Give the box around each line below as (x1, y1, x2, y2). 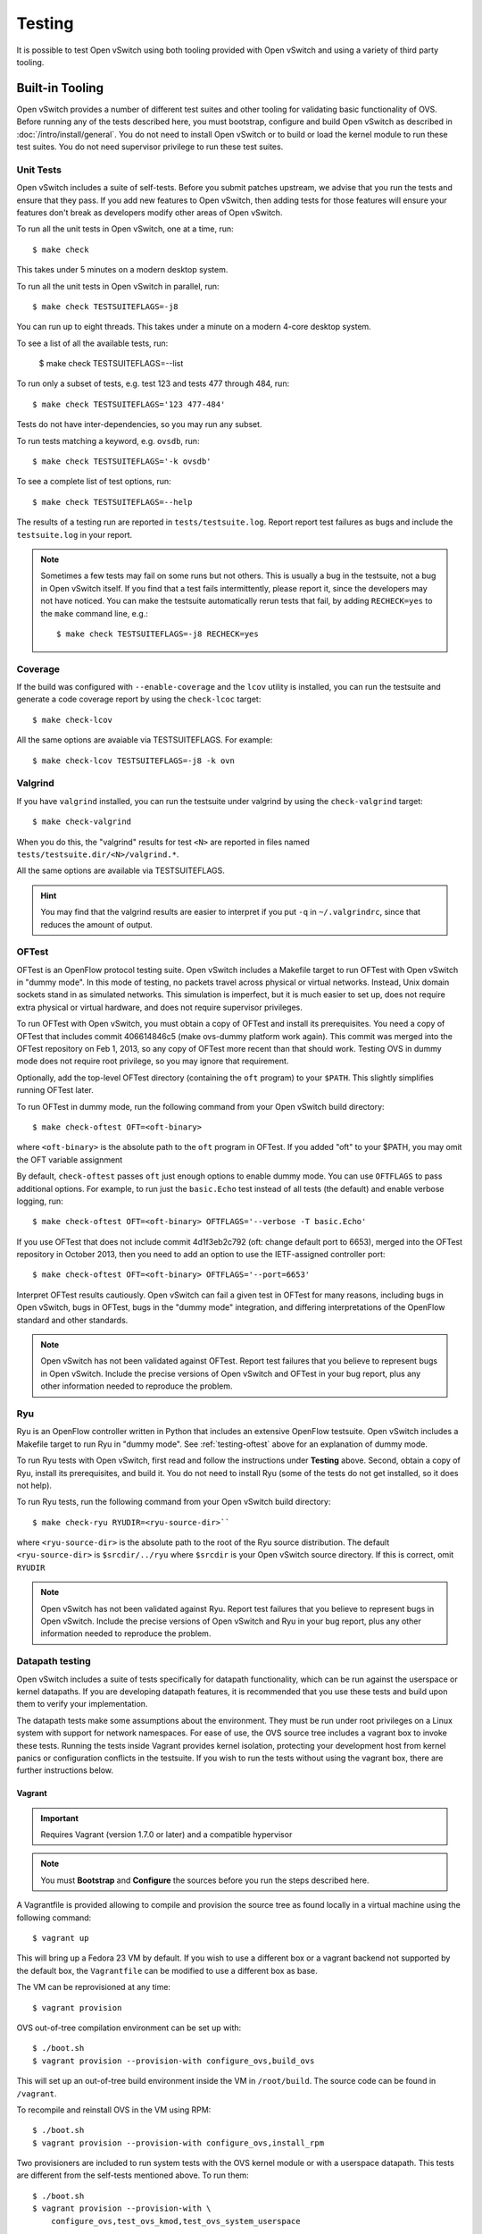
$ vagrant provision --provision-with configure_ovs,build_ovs (32, 2055, 315, 2066)
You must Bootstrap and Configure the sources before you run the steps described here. (40, 1875, 370, 1885)
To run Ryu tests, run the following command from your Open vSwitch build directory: (16, 1497, 331, 1508)
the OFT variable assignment (16, 1154, 123, 1165)
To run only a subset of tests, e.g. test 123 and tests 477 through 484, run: (16, 378, 290, 389)
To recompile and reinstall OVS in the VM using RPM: (16, 2104, 212, 2115)
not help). (16, 1480, 53, 1491)
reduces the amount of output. (40, 919, 154, 929)
